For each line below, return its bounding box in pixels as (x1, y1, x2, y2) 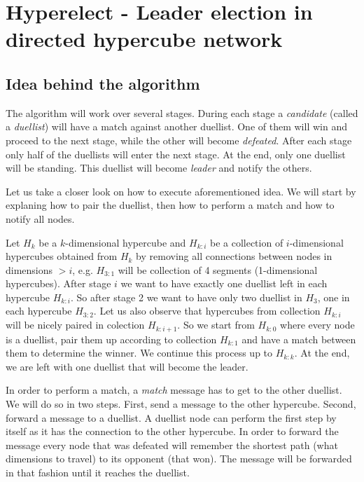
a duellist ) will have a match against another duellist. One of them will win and (6, 119, 347, 134)
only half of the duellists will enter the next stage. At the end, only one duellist (6, 146, 346, 161)
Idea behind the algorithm (6, 72, 200, 94)
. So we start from (177, 317, 255, 332)
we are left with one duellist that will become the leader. (6, 359, 248, 373)
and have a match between (241, 331, 356, 346)
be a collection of (209, 235, 283, 249)
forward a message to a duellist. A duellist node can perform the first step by (6, 410, 337, 425)
